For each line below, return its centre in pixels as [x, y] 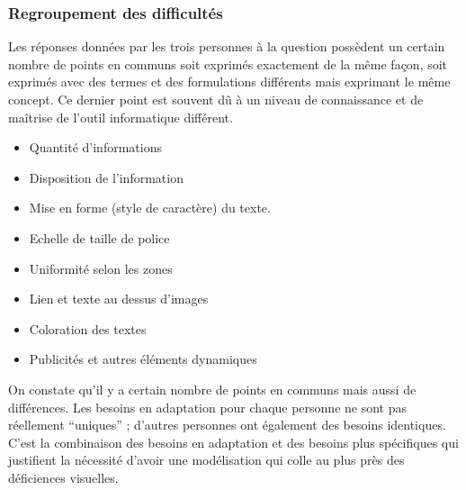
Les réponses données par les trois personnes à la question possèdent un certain [227, 46]
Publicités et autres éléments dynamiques [143, 359]
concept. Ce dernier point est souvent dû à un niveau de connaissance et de [216, 99]
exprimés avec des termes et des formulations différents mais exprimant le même [229, 82]
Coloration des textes [88, 328]
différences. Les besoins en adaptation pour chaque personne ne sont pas [208, 407]
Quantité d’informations [95, 147]
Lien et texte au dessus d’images [119, 299]
